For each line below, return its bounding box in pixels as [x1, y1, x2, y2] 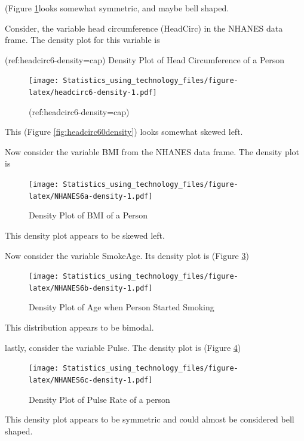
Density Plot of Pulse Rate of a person [29, 393, 170, 405]
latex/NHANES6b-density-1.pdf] [29, 283, 153, 292]
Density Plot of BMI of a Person [29, 209, 148, 221]
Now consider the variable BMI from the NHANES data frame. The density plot [5, 145, 300, 158]
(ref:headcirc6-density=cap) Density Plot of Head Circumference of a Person [5, 53, 285, 66]
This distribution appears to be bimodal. [5, 321, 154, 334]
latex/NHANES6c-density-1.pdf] [29, 375, 153, 384]
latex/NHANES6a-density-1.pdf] [29, 192, 153, 201]
